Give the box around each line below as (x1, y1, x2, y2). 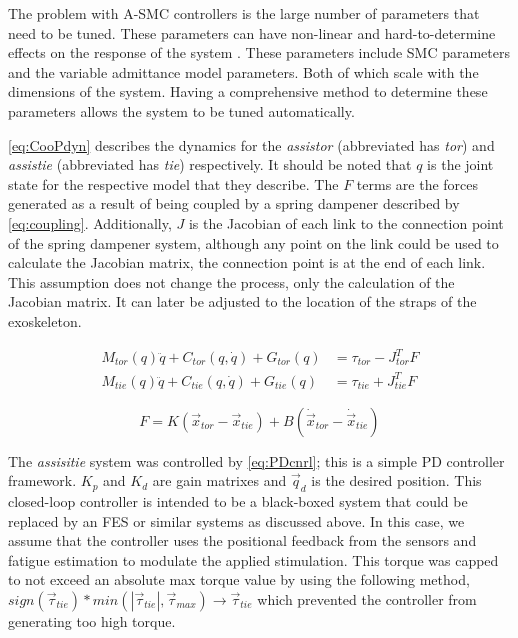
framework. (8, 470, 77, 491)
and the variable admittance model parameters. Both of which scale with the (8, 61, 479, 82)
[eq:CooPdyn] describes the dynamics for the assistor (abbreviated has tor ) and (8, 134, 495, 155)
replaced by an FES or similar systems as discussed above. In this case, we (8, 510, 465, 531)
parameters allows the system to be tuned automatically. (8, 100, 355, 121)
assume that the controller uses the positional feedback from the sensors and (8, 530, 477, 551)
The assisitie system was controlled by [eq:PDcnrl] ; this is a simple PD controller (8, 450, 505, 471)
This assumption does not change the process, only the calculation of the (8, 271, 455, 292)
